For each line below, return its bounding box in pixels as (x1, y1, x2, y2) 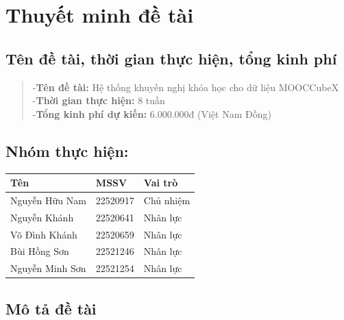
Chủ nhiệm (143, 193, 191, 207)
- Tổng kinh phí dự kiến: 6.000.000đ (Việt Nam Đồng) (32, 106, 271, 121)
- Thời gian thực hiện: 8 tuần (32, 93, 165, 108)
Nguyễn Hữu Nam (10, 193, 86, 207)
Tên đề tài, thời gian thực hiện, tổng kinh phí (5, 47, 337, 69)
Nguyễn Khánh (10, 210, 74, 224)
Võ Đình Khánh (10, 227, 77, 241)
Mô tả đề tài (5, 297, 97, 319)
